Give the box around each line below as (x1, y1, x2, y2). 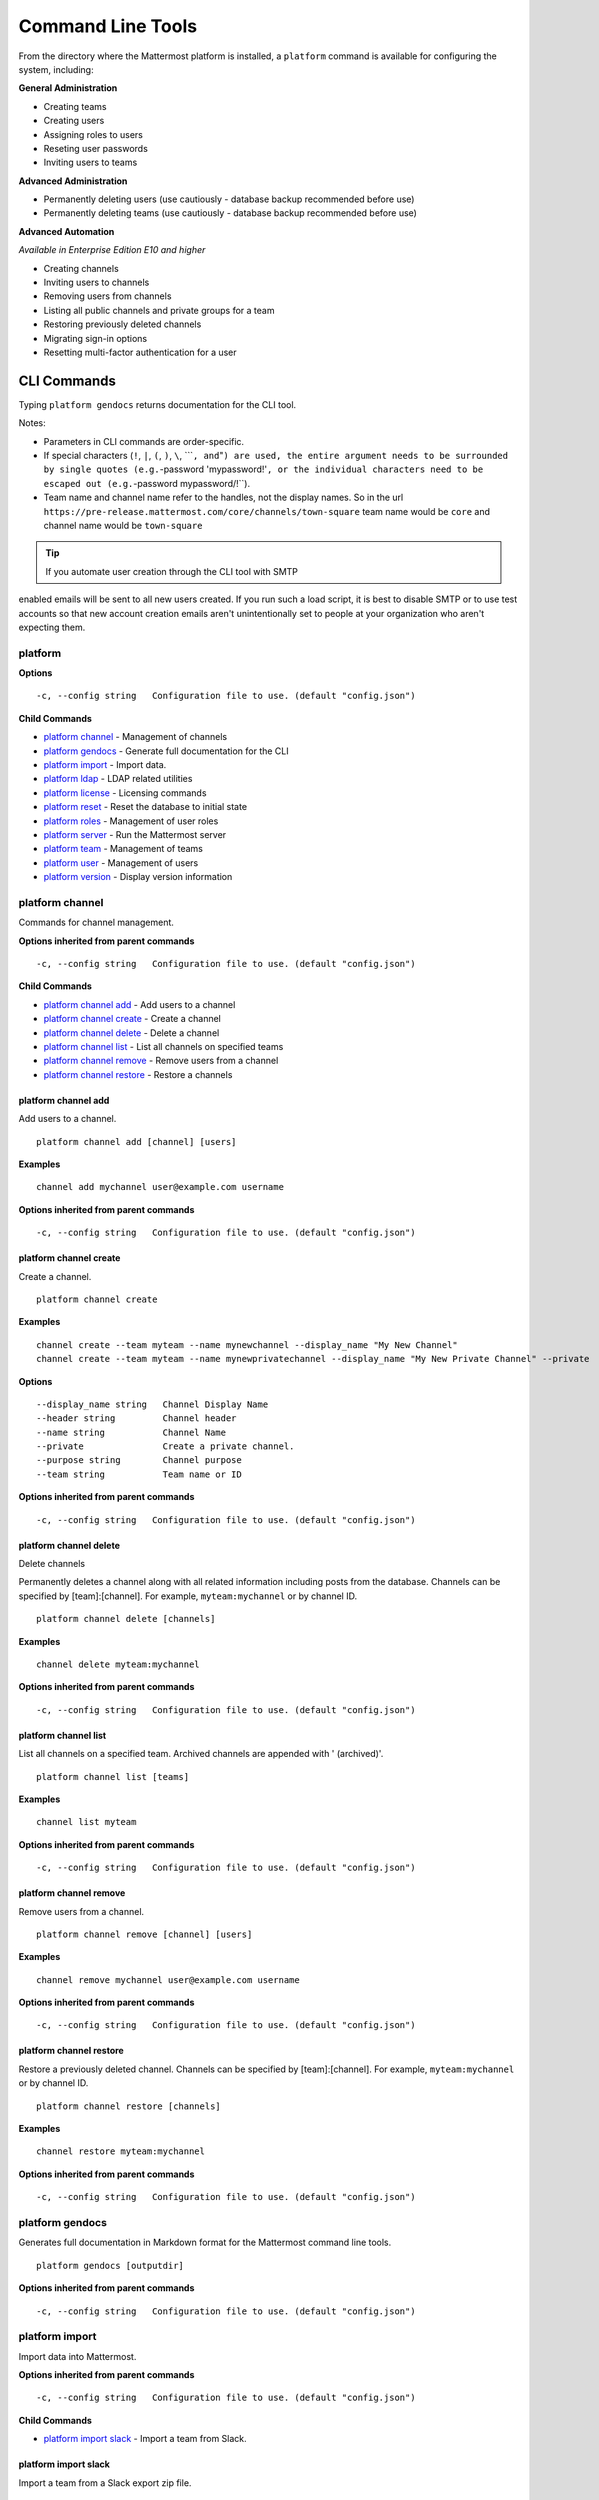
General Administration (18, 82, 118, 94)
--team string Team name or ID (36, 1468, 242, 1480)
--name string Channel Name (36, 1426, 227, 1438)
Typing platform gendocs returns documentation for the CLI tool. (18, 398, 297, 410)
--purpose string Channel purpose (36, 1455, 242, 1466)
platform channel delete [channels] (36, 1613, 216, 1625)
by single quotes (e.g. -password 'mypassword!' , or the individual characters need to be (43, 463, 484, 475)
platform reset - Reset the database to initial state (43, 801, 248, 813)
